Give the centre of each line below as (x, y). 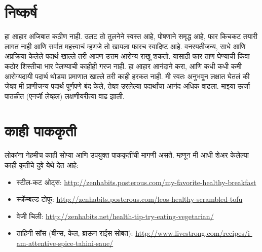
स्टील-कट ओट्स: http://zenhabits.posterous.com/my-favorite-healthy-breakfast (136, 182)
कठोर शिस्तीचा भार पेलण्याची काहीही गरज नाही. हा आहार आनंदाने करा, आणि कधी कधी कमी (123, 66)
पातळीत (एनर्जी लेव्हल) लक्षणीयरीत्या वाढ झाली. (65, 96)
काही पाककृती (41, 131)
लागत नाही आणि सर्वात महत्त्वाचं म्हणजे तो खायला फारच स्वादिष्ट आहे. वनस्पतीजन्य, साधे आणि (125, 46)
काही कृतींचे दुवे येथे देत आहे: (42, 165)
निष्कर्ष (21, 12)
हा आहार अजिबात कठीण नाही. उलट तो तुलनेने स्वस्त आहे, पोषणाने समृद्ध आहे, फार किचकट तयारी (131, 36)
